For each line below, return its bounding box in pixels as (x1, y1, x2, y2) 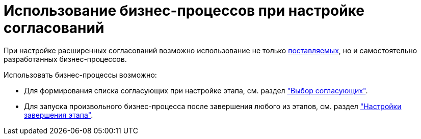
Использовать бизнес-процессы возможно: (4, 70, 157, 79)
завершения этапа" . (24, 110, 93, 119)
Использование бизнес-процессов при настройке (4, 2, 364, 19)
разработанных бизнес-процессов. (4, 54, 127, 63)
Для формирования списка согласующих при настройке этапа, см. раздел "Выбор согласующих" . (24, 86, 368, 95)
